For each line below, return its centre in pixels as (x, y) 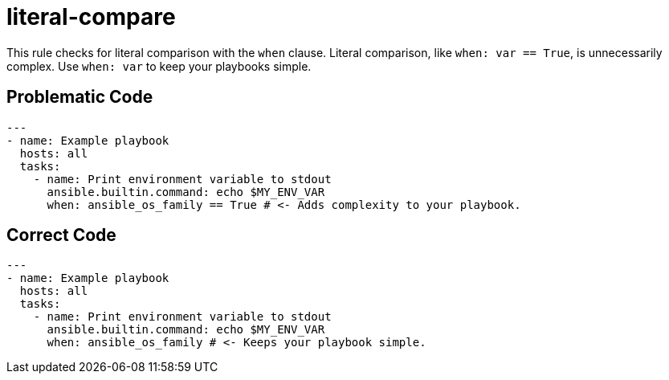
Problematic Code (80, 97)
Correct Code (61, 235)
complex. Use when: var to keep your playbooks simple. (159, 66)
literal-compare (91, 17)
